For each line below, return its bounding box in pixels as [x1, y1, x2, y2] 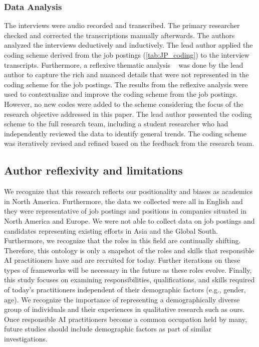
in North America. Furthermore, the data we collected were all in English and [4, 196, 243, 206]
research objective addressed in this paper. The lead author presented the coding [4, 108, 252, 119]
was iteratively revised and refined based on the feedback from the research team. [4, 138, 254, 148]
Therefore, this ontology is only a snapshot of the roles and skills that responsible [4, 245, 254, 255]
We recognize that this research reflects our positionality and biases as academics [4, 186, 253, 197]
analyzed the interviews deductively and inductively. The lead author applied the [4, 40, 253, 50]
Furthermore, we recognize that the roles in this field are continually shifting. [4, 235, 241, 246]
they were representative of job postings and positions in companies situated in [4, 206, 247, 216]
